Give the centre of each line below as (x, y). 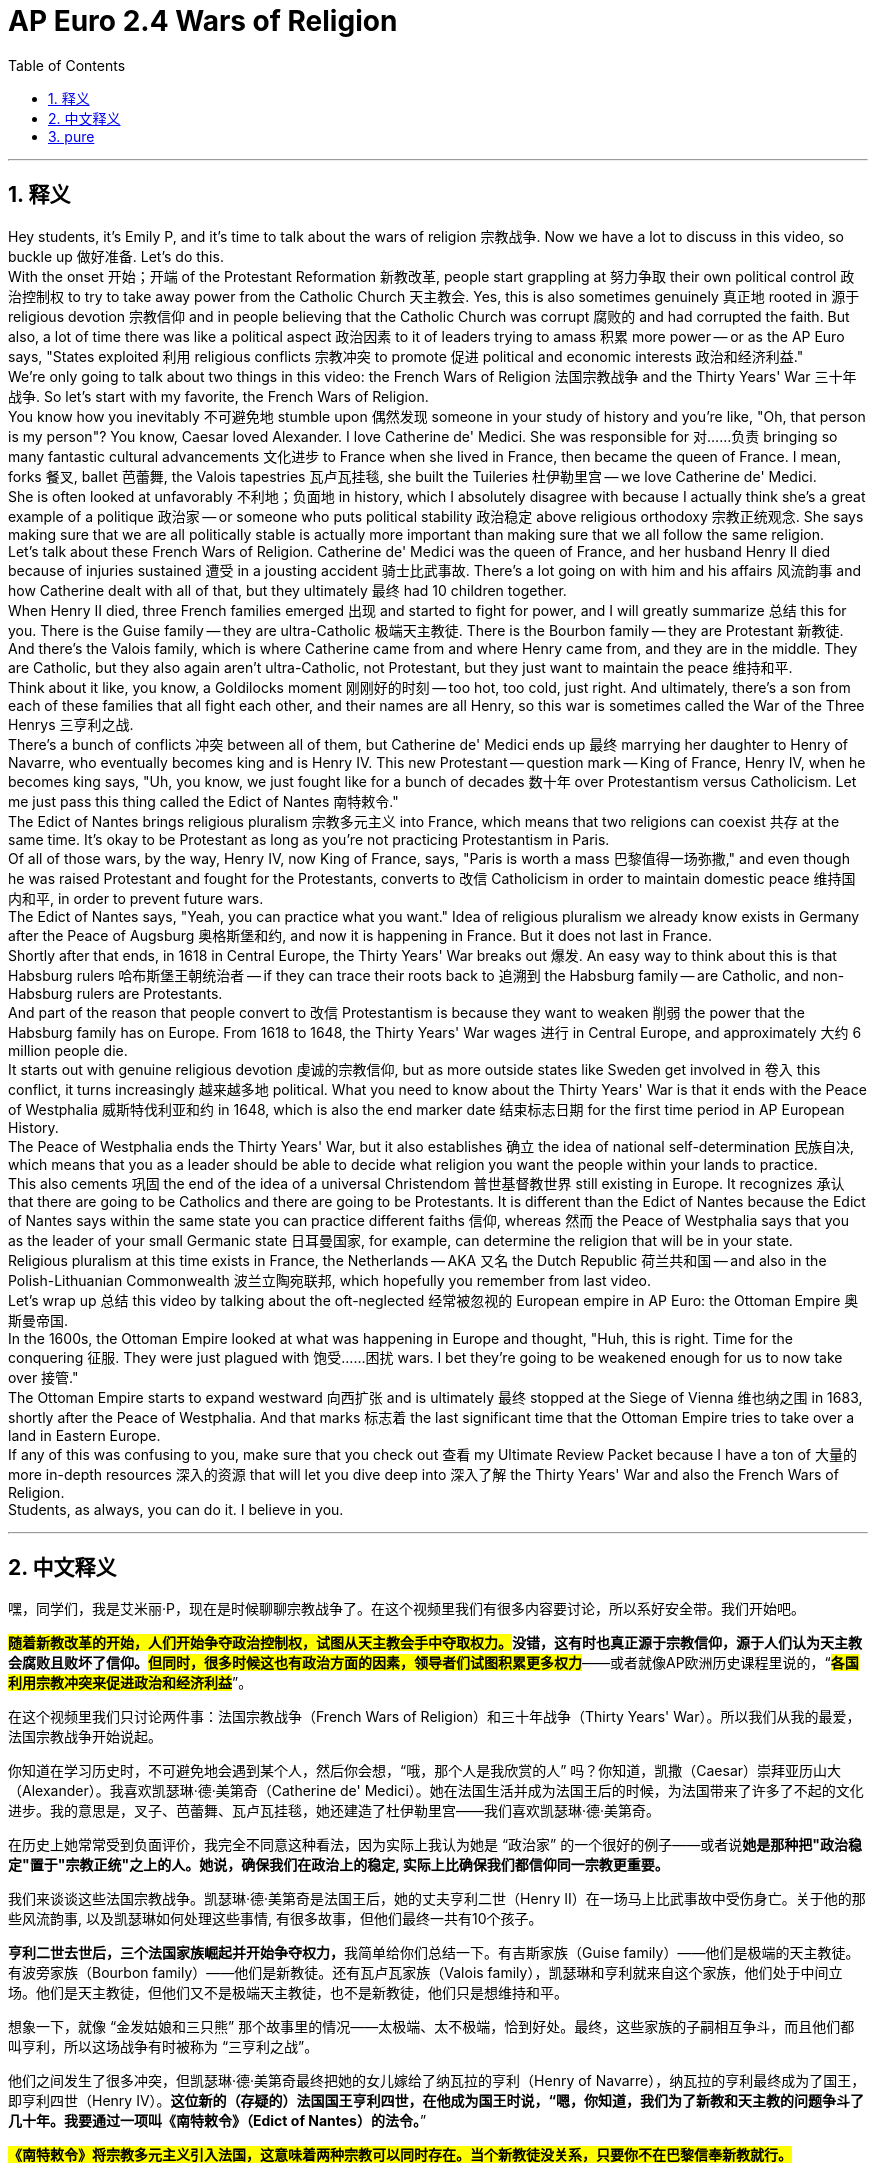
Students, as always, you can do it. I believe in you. (176, 1509)
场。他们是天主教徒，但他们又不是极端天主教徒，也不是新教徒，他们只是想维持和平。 (288, 1993)
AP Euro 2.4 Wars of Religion (203, 21)
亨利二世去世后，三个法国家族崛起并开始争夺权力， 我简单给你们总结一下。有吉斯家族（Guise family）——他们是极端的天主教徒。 (434, 1953)
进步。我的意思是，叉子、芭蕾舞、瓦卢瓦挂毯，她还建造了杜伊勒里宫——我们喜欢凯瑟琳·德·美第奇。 (334, 1811)
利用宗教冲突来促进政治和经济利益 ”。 (130, 1683)
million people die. (68, 1050)
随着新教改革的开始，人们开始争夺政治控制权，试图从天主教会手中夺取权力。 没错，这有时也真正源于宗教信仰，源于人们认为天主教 (435, 1643)
